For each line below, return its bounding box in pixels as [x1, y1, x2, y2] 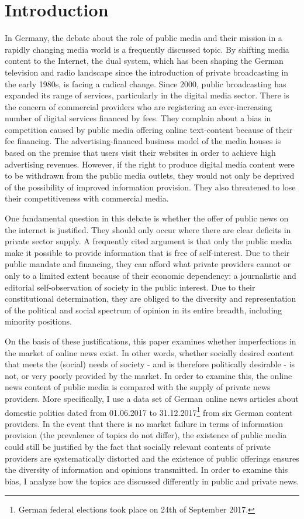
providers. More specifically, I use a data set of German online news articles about [5, 392, 299, 404]
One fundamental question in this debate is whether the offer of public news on [5, 212, 289, 224]
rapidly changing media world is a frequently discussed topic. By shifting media [5, 43, 289, 55]
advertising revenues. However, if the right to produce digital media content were [5, 158, 295, 170]
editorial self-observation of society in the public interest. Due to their [5, 281, 255, 293]
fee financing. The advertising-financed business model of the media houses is [5, 135, 281, 147]
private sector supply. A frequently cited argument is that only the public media [5, 235, 292, 247]
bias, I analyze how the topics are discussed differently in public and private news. [5, 474, 299, 487]
